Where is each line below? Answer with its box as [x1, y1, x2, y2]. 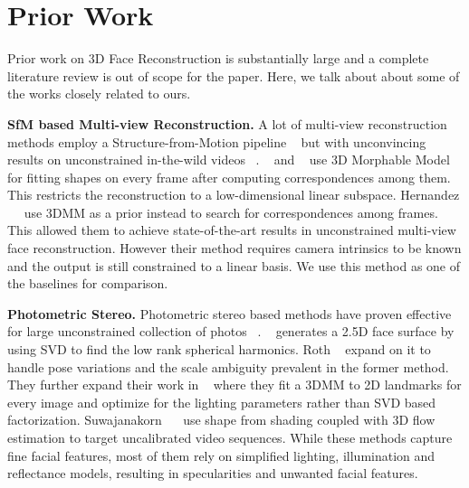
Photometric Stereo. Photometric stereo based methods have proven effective [7, 304, 452, 323]
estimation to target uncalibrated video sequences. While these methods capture [7, 428, 453, 446]
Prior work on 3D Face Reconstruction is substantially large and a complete [7, 49, 429, 68]
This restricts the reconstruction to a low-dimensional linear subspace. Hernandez [7, 185, 460, 204]
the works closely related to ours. [7, 84, 191, 103]
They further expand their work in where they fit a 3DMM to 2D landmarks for [7, 375, 462, 394]
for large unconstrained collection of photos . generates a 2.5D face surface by [7, 322, 455, 341]
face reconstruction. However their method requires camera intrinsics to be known [7, 239, 462, 258]
